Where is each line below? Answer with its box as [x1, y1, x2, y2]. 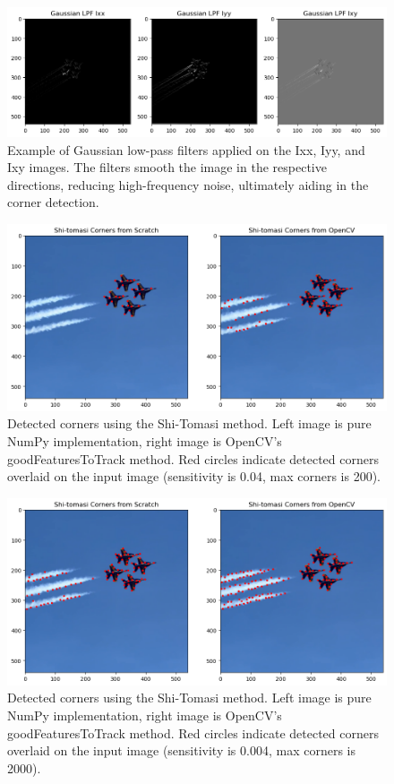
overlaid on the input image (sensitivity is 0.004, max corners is [7, 741, 355, 760]
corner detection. [7, 193, 99, 211]
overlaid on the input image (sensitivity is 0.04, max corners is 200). [7, 467, 381, 486]
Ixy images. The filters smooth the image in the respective [7, 158, 327, 177]
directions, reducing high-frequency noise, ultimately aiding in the [7, 175, 369, 194]
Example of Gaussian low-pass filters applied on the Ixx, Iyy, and [7, 140, 365, 159]
